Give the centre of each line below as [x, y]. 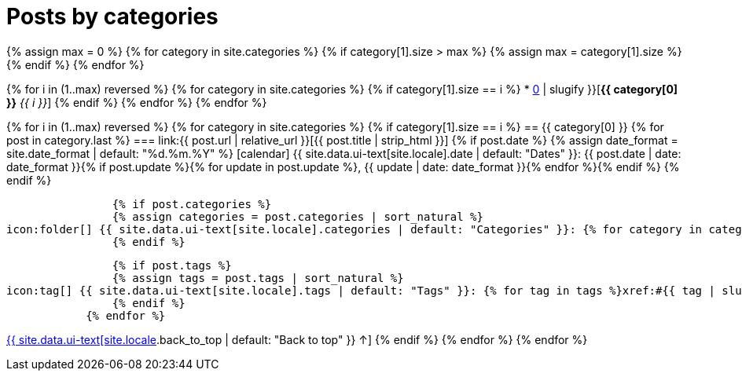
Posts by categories [112, 16]
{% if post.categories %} [192, 204]
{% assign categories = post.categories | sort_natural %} [298, 216]
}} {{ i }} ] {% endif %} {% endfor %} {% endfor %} [137, 102]
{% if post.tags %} [172, 265]
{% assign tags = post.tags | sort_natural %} [258, 278]
